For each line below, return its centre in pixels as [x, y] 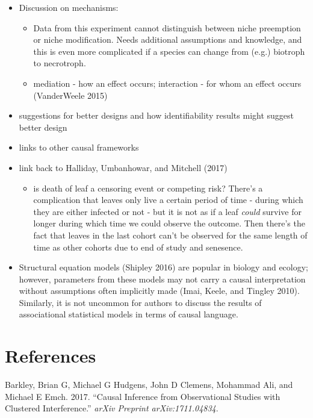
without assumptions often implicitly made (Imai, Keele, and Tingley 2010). [159, 291]
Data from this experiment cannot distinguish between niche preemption [167, 27]
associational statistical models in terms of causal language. [129, 314]
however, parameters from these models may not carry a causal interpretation [162, 279]
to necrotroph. [60, 63]
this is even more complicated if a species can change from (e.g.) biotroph [169, 51]
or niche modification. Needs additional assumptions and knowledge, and [168, 39]
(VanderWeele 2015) [70, 95]
